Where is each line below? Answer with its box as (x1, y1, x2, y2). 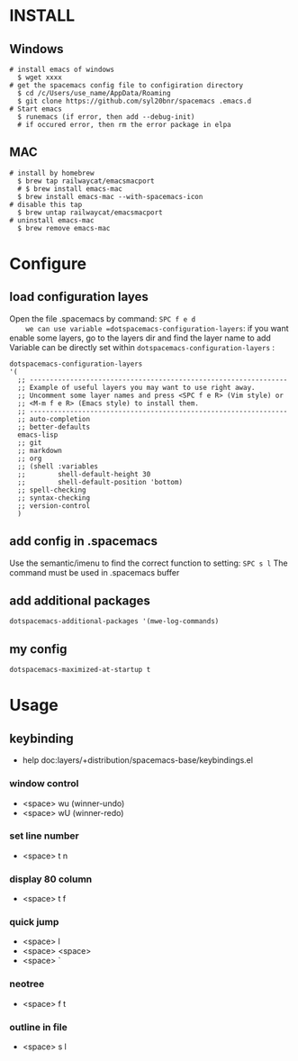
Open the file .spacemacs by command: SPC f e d (9, 313, 196, 324)
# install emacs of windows (9, 65, 115, 74)
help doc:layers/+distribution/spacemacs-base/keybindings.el (22, 755, 254, 766)
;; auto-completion (17, 414, 91, 423)
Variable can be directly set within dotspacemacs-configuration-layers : (9, 341, 275, 352)
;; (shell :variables (17, 461, 99, 471)
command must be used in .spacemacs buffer (9, 567, 180, 577)
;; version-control (17, 501, 91, 510)
